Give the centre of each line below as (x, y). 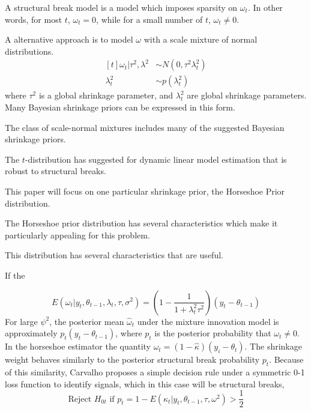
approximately (31, 333)
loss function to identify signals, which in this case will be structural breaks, (145, 383)
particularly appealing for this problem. (77, 235)
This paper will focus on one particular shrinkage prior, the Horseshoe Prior (145, 191)
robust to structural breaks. (56, 171)
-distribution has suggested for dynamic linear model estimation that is (156, 159)
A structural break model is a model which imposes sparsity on (121, 7)
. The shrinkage (273, 346)
